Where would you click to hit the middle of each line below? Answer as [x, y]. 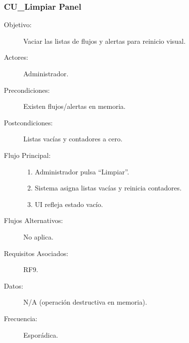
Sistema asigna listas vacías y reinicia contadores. [108, 188]
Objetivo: [18, 25]
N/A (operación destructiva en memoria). [85, 302]
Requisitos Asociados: [36, 253]
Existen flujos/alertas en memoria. [75, 106]
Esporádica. [41, 334]
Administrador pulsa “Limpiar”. [82, 171]
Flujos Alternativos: [34, 220]
